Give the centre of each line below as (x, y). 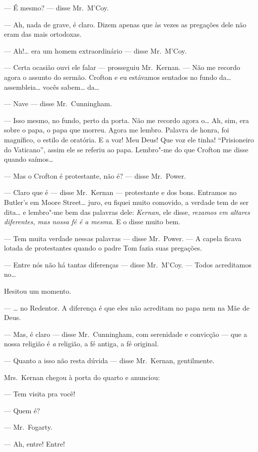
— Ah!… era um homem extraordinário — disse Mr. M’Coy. (95, 50)
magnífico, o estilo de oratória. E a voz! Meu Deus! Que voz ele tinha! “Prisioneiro (129, 139)
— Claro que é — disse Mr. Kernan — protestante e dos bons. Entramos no (120, 192)
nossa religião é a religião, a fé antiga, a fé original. (81, 344)
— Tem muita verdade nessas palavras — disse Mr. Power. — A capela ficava (123, 238)
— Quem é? (22, 410)
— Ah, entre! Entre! (34, 444)
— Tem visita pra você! (40, 394)
